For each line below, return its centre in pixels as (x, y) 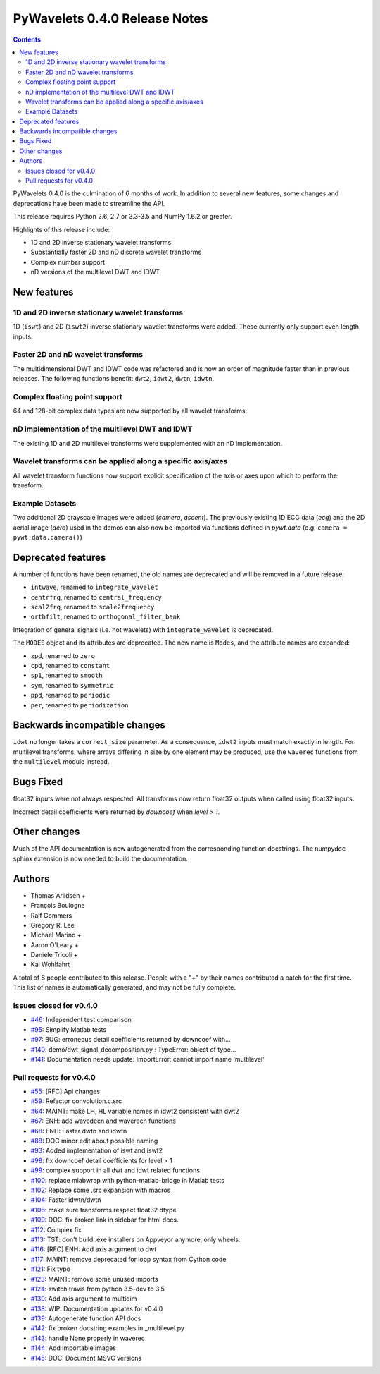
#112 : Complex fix (56, 1229)
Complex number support (68, 262)
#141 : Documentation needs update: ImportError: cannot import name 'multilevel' (148, 1059)
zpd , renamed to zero (63, 655)
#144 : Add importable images (73, 1348)
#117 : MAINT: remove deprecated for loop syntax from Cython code (128, 1259)
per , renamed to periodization (80, 705)
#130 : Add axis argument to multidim (84, 1299)
